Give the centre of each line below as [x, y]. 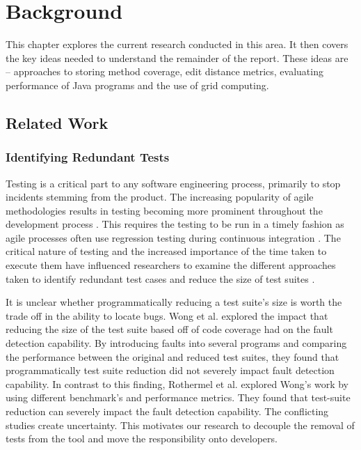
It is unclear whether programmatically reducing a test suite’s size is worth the [174, 302]
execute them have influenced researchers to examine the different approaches [171, 265]
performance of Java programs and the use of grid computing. [137, 85]
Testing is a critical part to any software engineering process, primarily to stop [173, 183]
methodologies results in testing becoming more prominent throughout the [164, 210]
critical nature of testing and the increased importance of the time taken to [166, 251]
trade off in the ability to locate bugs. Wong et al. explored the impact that [167, 315]
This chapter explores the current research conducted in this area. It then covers [177, 44]
